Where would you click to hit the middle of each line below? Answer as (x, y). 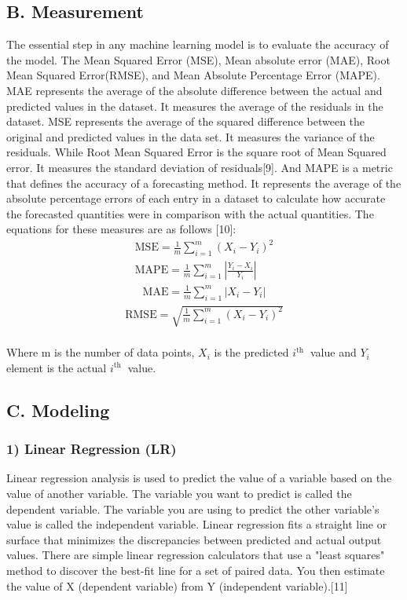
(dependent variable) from (141, 585)
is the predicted (251, 352)
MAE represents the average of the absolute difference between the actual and (194, 90)
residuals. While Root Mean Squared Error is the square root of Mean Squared (196, 152)
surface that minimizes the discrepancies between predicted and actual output (194, 539)
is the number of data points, (125, 352)
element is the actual (57, 367)
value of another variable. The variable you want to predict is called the (179, 494)
